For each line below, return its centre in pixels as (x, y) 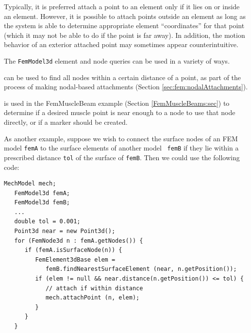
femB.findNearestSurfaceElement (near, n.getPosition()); (141, 269)
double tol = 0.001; (47, 222)
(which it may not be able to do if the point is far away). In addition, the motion (125, 35)
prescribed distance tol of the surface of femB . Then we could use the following (122, 157)
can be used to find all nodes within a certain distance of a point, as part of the (123, 77)
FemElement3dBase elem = (75, 259)
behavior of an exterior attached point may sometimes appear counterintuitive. (121, 44)
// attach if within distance (94, 288)
